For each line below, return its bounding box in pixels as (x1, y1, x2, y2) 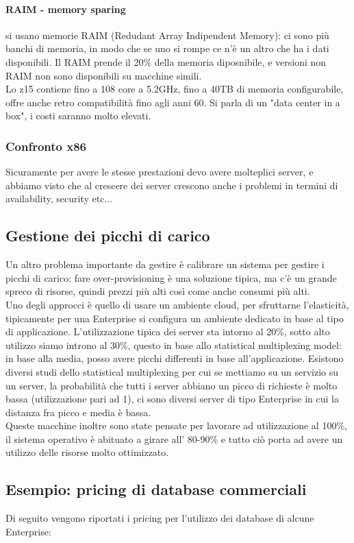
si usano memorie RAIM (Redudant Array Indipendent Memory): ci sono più (5, 27, 329, 42)
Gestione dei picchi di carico (5, 225, 210, 246)
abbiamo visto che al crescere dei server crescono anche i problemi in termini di (5, 178, 338, 192)
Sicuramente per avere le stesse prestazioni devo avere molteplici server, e (5, 165, 314, 179)
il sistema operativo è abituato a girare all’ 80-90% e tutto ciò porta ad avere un (5, 431, 343, 446)
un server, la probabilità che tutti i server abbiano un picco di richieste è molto (5, 378, 338, 392)
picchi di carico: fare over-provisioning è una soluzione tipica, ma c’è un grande (5, 270, 337, 285)
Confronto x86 (5, 137, 87, 154)
